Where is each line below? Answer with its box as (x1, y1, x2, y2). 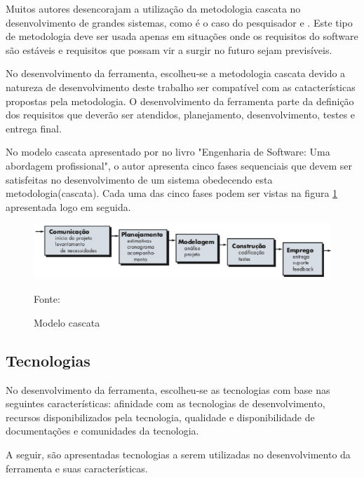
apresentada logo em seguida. (6, 199, 131, 214)
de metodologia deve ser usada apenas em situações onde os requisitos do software (6, 29, 358, 43)
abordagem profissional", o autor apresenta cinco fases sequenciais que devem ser (6, 158, 353, 172)
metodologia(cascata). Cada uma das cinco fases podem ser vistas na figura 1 (6, 186, 338, 200)
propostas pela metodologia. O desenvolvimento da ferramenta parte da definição (6, 93, 354, 108)
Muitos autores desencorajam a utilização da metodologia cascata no (6, 1, 301, 15)
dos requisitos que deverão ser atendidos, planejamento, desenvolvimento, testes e (6, 107, 356, 122)
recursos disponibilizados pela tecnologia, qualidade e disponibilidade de (6, 409, 315, 424)
